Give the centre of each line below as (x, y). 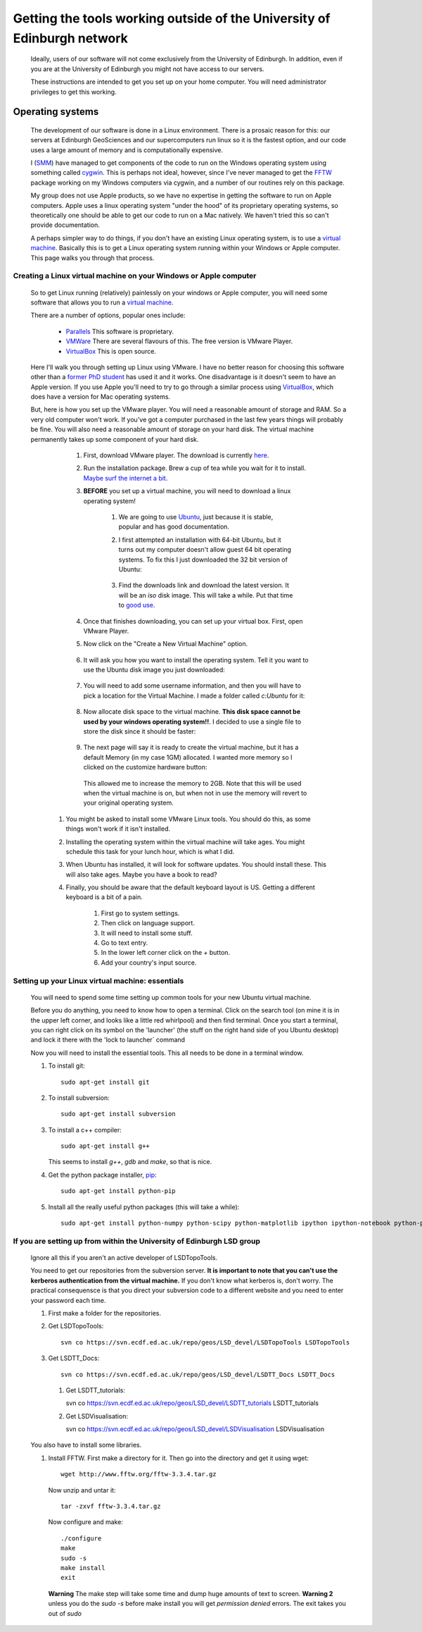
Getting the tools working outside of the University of (172, 18)
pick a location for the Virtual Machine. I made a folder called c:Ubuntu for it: (194, 696)
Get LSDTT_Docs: (74, 1358)
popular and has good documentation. (174, 527)
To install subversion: (79, 1098)
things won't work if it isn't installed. (118, 829)
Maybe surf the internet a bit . (126, 478)
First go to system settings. (140, 913)
